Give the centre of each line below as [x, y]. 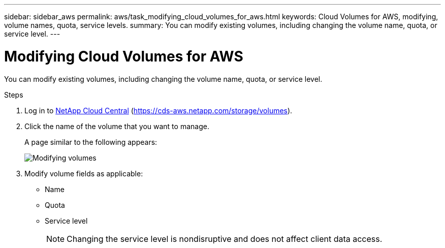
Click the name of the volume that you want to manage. [117, 126]
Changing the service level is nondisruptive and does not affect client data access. [225, 239]
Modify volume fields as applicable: [84, 173]
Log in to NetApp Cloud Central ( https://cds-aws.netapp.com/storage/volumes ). [158, 110]
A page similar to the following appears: [91, 142]
